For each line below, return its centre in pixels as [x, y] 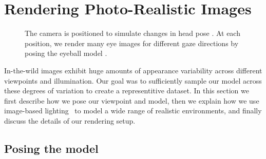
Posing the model [51, 148]
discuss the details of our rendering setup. [70, 120]
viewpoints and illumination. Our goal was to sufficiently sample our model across [133, 80]
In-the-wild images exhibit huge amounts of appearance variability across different [133, 70]
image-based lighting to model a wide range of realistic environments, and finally [133, 111]
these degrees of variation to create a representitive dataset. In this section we [127, 91]
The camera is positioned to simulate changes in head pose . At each [132, 33]
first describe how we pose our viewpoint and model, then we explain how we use [132, 100]
